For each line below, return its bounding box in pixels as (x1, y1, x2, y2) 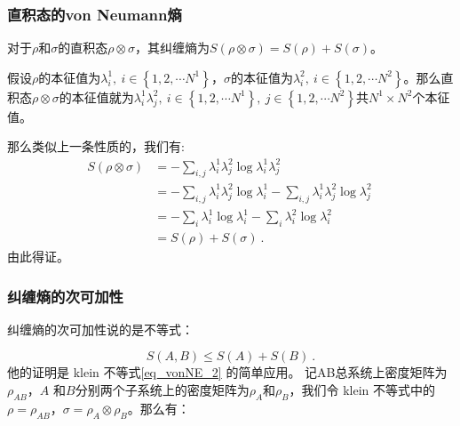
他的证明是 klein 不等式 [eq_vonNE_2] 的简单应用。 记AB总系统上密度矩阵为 (7, 363, 448, 382)
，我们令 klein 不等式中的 (289, 381, 435, 399)
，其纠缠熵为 (135, 38, 210, 57)
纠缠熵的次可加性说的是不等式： (7, 319, 194, 338)
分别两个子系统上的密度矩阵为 (75, 381, 250, 399)
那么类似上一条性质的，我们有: (7, 137, 185, 156)
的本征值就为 (59, 87, 134, 106)
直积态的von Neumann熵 (7, 3, 182, 25)
